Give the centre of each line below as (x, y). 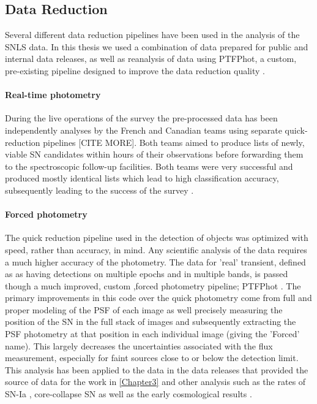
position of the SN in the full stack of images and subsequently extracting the (151, 322)
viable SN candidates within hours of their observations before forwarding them (154, 154)
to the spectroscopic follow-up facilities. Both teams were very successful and (149, 166)
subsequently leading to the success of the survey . (99, 190)
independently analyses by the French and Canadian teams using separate (144, 130)
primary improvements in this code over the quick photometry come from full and (158, 298)
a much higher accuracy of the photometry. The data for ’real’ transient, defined (155, 261)
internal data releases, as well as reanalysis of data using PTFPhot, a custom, (151, 59)
